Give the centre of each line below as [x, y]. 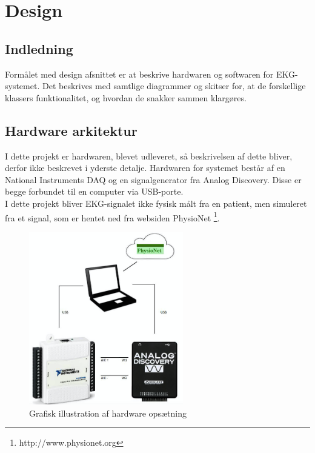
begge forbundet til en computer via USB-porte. [94, 191]
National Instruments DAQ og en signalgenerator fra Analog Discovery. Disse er [153, 179]
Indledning [39, 48]
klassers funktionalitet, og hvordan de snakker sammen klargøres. [126, 97]
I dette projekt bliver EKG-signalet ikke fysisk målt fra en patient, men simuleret [156, 203]
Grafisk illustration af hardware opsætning [108, 413]
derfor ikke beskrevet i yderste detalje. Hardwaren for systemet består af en [145, 168]
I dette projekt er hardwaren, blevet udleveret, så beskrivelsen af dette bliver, [149, 156]
